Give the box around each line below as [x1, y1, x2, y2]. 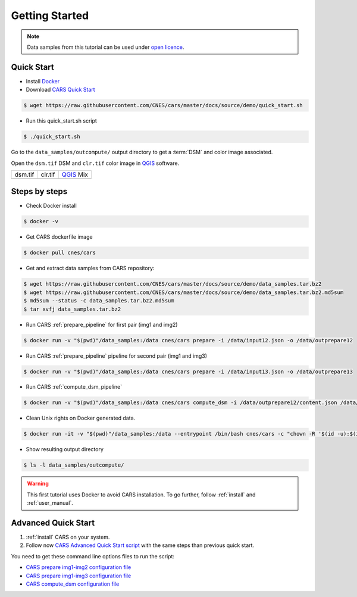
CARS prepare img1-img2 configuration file [26, 564, 131, 571]
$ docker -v [23, 218, 59, 225]
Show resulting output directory [26, 446, 104, 453]
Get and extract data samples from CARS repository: [26, 265, 155, 272]
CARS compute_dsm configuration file [26, 580, 120, 587]
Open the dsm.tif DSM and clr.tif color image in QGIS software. [11, 160, 180, 167]
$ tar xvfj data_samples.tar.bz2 [23, 305, 121, 312]
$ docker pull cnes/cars [23, 249, 96, 256]
